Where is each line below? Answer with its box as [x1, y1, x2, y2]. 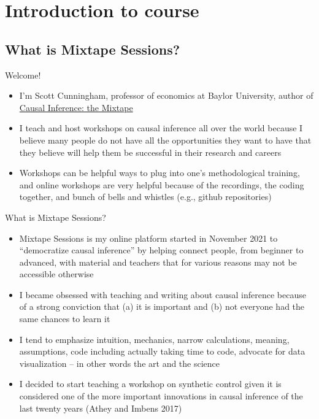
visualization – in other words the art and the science [19, 356, 220, 369]
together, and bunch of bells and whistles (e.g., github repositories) [19, 190, 272, 203]
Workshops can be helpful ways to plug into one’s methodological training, [19, 166, 300, 179]
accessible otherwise [19, 267, 94, 280]
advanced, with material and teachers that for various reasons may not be [19, 255, 297, 268]
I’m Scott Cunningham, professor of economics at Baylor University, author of [19, 89, 313, 102]
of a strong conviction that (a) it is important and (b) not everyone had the [19, 300, 305, 313]
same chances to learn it [19, 312, 110, 325]
